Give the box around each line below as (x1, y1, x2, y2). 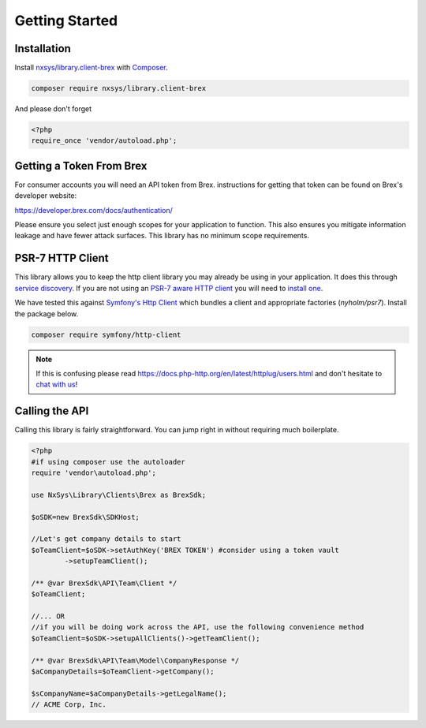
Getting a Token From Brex (14, 159, 148, 173)
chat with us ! (35, 379, 78, 390)
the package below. (14, 308, 79, 319)
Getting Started (14, 12, 118, 29)
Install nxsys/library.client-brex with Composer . (14, 63, 169, 73)
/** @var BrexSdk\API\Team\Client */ (31, 578, 177, 588)
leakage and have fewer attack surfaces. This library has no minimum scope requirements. (14, 231, 309, 241)
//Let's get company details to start (31, 535, 181, 543)
